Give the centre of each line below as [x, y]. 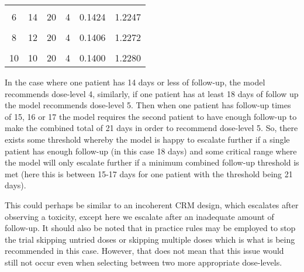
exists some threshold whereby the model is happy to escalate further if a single [147, 139]
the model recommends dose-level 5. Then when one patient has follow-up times [148, 105]
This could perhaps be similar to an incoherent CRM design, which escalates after [152, 204]
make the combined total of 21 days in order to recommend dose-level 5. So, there [151, 128]
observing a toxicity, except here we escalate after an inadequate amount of [139, 216]
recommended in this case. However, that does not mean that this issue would [144, 251]
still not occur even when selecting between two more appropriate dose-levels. [144, 262]
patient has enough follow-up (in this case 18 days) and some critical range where [151, 151]
